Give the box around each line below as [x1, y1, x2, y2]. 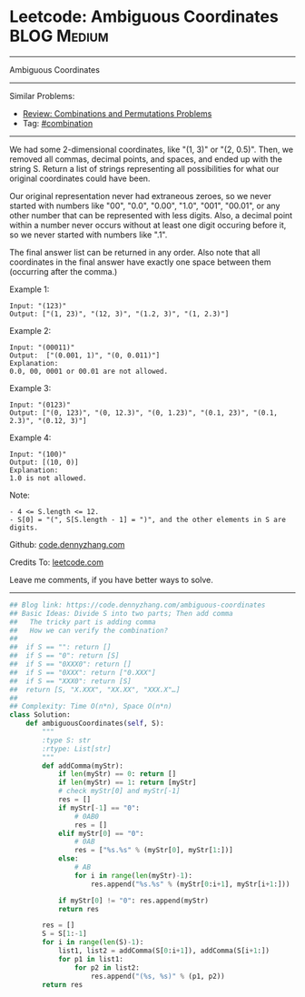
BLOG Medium [9, 25, 109, 46]
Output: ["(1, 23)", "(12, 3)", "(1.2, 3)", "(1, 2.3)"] [9, 309, 230, 318]
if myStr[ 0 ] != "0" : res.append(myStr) [57, 896, 209, 905]
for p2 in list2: [74, 962, 141, 972]
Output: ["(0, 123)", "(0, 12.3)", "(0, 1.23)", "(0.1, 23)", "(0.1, [9, 408, 279, 418]
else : [57, 854, 79, 863]
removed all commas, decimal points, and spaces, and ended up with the [9, 153, 283, 165]
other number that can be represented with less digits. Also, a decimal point [9, 209, 293, 220]
